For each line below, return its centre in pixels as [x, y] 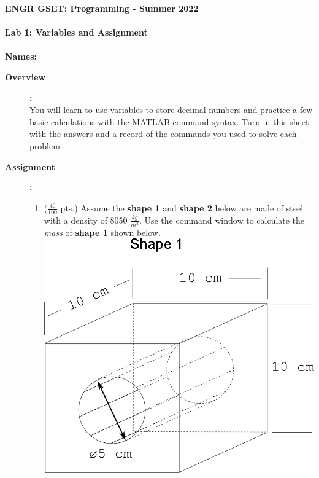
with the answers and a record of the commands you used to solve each [163, 134]
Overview [25, 76]
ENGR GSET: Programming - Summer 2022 [102, 8]
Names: [21, 56]
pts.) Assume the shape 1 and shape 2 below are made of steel [182, 207]
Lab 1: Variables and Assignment [76, 32]
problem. [46, 145]
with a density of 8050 [86, 220]
